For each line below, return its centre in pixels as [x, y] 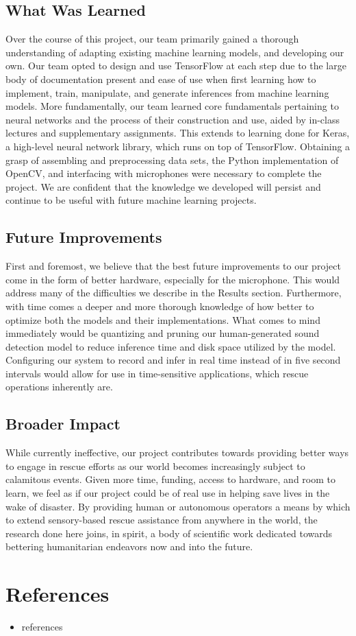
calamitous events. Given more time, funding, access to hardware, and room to [170, 479]
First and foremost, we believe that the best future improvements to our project [173, 266]
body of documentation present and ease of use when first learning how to [161, 79]
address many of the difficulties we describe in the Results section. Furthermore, [174, 293]
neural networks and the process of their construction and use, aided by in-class [173, 119]
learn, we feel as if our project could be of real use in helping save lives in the [168, 493]
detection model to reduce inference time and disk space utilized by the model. [171, 346]
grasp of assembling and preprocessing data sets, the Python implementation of [172, 160]
